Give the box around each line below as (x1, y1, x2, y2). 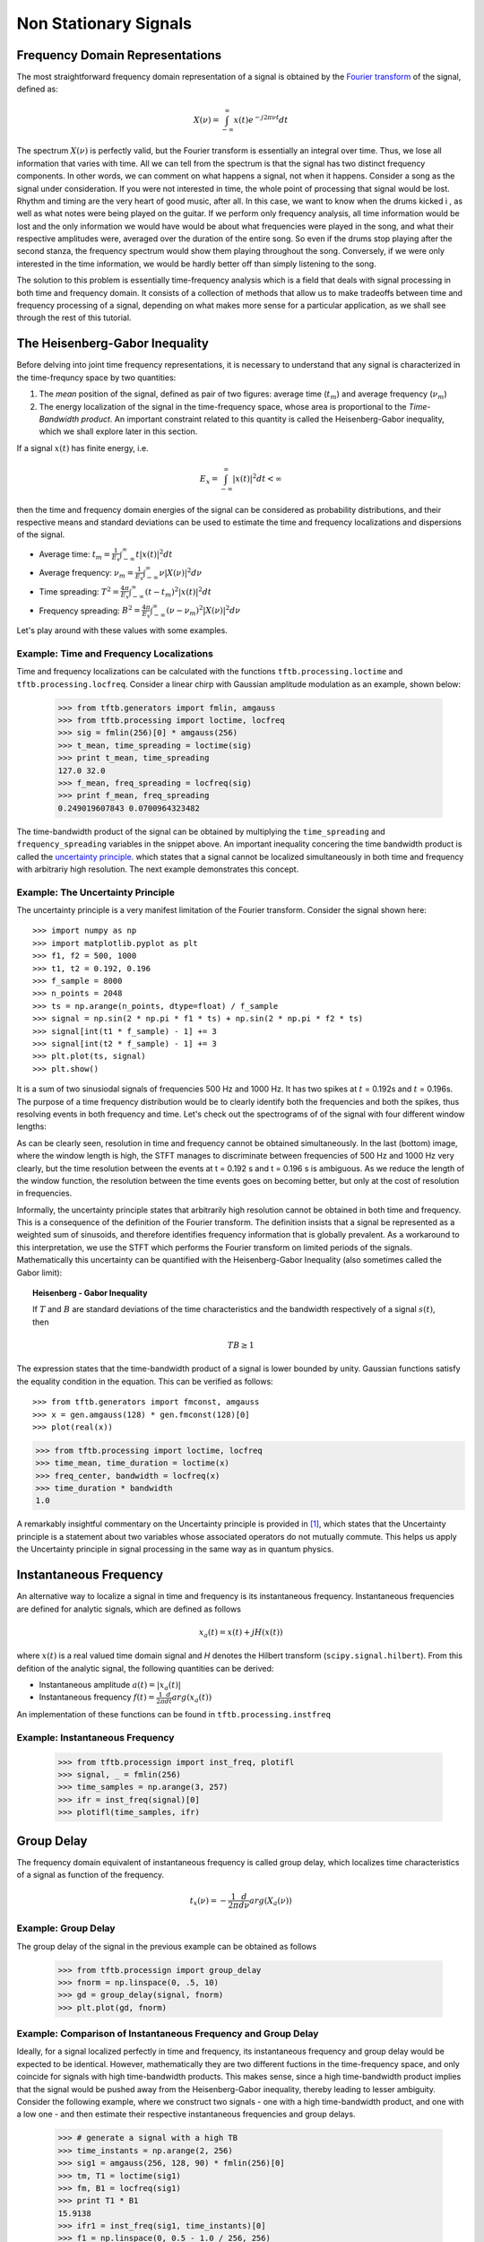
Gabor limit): (16, 1267, 63, 1278)
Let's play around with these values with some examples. (16, 625, 228, 636)
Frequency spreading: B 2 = (39, 604, 141, 616)
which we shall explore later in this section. (39, 426, 198, 437)
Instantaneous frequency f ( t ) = (39, 1691, 156, 1703)
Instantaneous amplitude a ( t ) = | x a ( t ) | (39, 1680, 181, 1692)
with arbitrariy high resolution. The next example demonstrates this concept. (16, 864, 299, 874)
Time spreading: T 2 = (39, 586, 120, 596)
